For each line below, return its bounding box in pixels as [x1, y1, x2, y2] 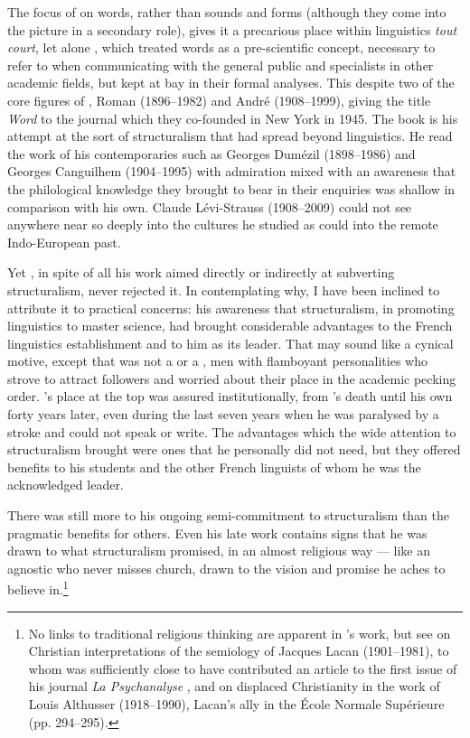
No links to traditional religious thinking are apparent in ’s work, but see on [28, 623, 451, 642]
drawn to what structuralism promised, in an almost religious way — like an [7, 541, 431, 560]
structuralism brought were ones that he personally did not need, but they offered [7, 440, 461, 459]
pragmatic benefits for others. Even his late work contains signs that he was [7, 523, 428, 542]
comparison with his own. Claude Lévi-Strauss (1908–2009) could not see [7, 197, 412, 216]
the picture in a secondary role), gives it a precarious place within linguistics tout [7, 20, 457, 39]
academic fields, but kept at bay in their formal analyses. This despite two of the [7, 73, 455, 92]
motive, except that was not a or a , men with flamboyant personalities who [7, 351, 428, 370]
